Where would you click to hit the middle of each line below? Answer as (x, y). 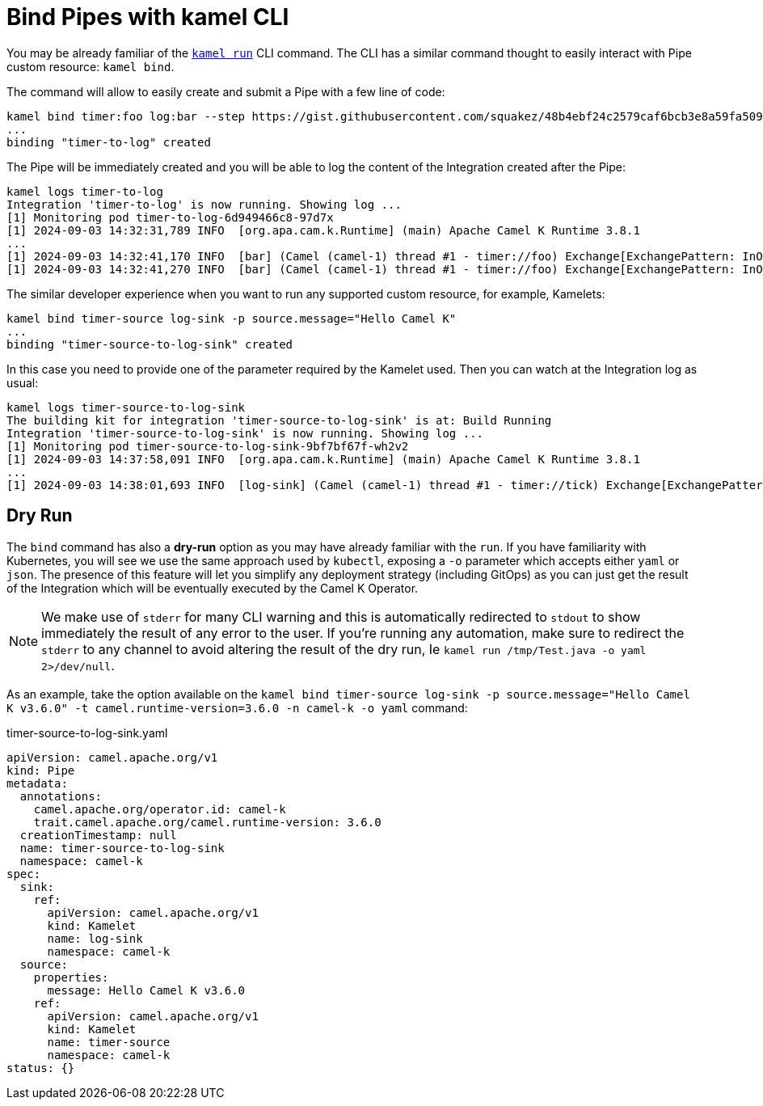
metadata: (37, 783)
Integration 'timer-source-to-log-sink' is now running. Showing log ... (245, 433)
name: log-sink (95, 938)
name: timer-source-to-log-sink (122, 848)
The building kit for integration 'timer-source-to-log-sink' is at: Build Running (279, 420)
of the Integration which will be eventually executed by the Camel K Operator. (213, 588)
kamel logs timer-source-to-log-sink (126, 407)
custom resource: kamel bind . (91, 66)
